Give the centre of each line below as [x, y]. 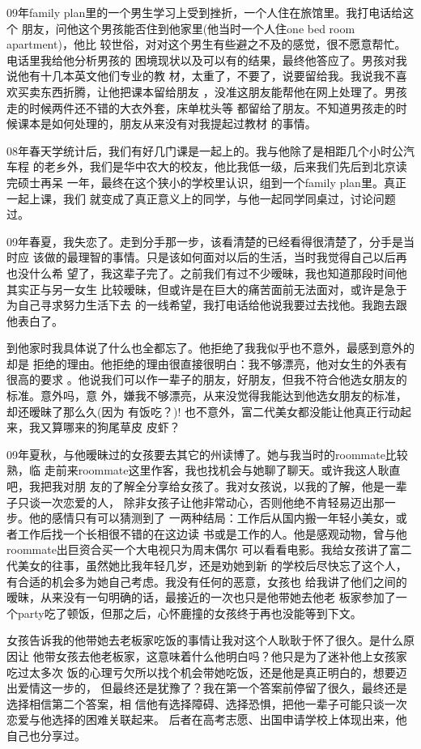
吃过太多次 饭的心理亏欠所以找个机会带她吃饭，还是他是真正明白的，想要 [201, 672]
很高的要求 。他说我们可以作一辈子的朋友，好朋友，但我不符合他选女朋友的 [207, 379]
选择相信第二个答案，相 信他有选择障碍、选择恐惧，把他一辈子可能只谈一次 [207, 703]
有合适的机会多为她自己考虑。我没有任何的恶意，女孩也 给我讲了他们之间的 [207, 581]
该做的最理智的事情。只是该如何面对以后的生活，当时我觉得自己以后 [214, 257]
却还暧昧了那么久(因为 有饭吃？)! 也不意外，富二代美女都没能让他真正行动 [204, 411]
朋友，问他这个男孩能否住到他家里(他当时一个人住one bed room [188, 28]
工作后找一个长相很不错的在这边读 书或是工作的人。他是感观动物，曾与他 [212, 533]
